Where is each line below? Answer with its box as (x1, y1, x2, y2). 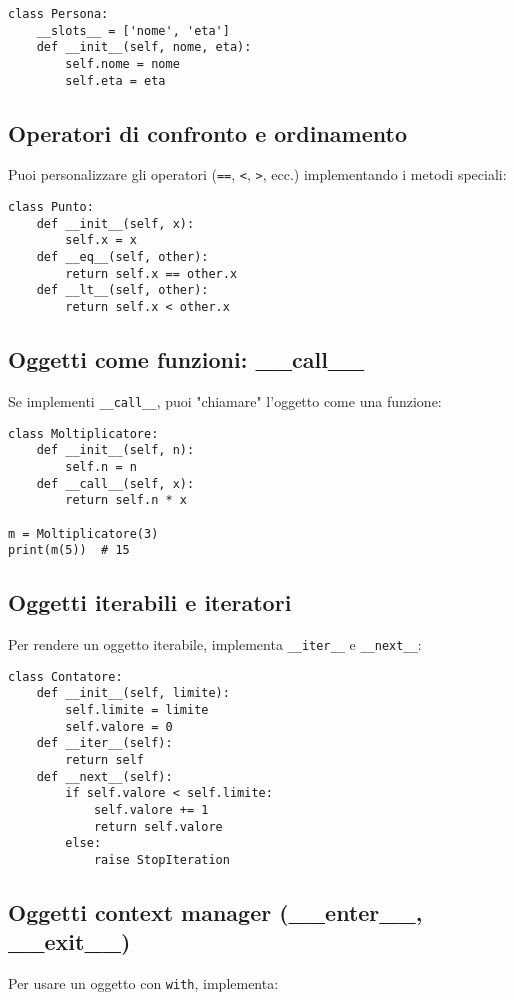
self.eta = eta (65, 73, 166, 88)
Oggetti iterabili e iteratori (8, 587, 292, 618)
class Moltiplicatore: (8, 426, 159, 441)
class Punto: (8, 200, 94, 215)
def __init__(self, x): (36, 216, 195, 231)
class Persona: (8, 7, 109, 21)
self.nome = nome (65, 56, 180, 71)
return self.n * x (65, 493, 187, 508)
